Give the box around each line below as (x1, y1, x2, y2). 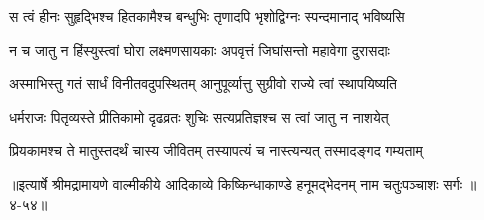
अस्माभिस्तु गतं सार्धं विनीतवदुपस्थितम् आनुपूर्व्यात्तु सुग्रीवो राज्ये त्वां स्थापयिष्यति (9, 73, 397, 94)
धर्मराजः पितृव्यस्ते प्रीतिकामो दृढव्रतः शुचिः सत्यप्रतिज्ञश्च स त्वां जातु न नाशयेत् (9, 106, 389, 127)
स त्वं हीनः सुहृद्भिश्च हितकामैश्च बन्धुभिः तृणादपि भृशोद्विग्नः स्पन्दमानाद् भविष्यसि (9, 6, 405, 26)
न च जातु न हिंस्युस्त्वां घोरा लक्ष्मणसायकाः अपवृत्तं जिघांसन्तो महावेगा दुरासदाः (9, 39, 390, 60)
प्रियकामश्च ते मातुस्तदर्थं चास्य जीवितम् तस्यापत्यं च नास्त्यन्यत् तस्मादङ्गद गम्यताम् (9, 140, 423, 161)
